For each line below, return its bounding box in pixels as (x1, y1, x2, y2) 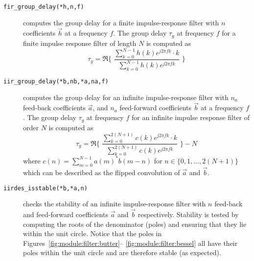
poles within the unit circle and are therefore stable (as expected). (23, 247, 221, 258)
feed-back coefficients (23, 102, 86, 113)
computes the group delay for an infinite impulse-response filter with (23, 92, 229, 102)
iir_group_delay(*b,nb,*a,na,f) (3, 78, 109, 85)
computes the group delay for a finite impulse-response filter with (23, 17, 219, 27)
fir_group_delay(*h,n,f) (3, 3, 84, 10)
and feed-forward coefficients (23, 209, 108, 220)
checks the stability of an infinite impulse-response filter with (23, 199, 206, 209)
